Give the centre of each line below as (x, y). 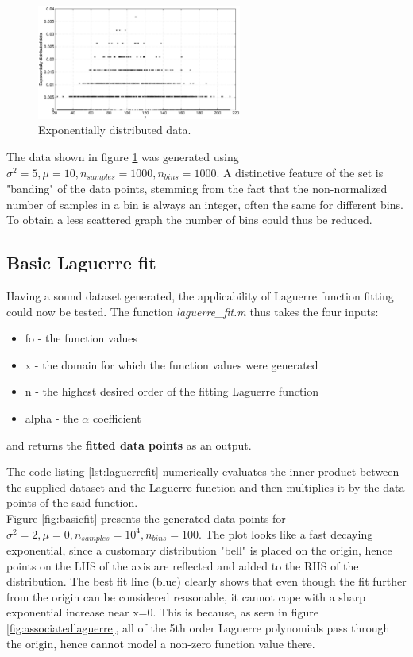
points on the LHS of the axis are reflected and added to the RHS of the (183, 565)
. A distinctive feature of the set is (300, 172)
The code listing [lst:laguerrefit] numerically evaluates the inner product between (203, 471)
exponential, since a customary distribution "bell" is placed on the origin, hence (199, 550)
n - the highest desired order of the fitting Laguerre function (172, 391)
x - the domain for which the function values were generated (172, 364)
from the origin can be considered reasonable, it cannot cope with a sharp (186, 596)
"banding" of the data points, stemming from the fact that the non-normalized (197, 189)
